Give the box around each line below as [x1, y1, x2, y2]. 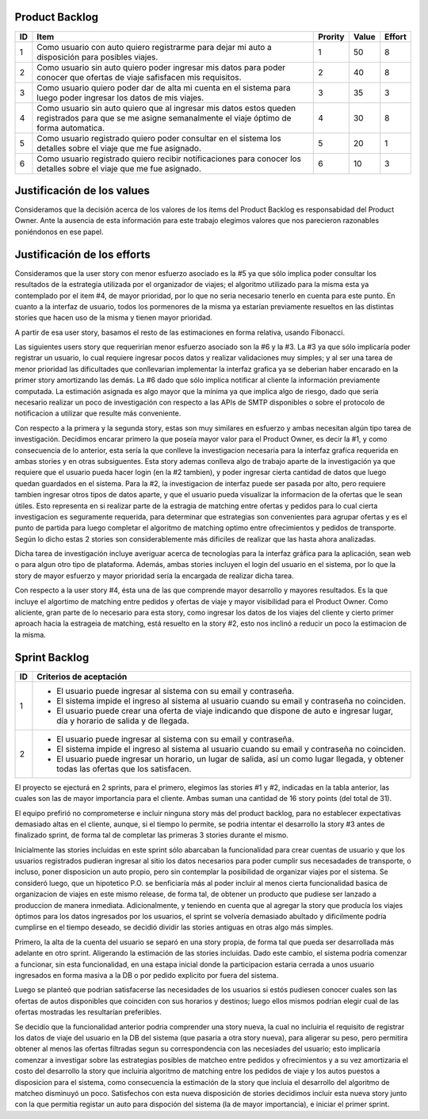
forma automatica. [36, 122, 105, 133]
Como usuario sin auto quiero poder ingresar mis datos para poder [36, 62, 285, 73]
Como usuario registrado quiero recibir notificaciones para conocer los [36, 153, 301, 164]
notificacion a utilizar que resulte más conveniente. [14, 408, 182, 418]
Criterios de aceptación [36, 671, 128, 682]
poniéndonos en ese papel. [14, 227, 104, 236]
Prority [318, 31, 345, 42]
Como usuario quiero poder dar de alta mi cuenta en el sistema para [36, 82, 291, 93]
